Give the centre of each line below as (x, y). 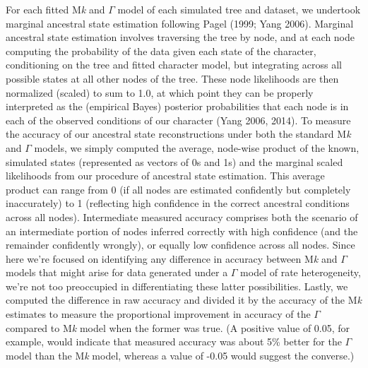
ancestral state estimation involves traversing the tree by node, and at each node (180, 37)
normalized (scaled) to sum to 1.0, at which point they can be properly (160, 92)
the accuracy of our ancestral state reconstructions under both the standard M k (178, 134)
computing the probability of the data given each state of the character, (161, 51)
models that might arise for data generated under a (117, 272)
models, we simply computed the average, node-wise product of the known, (197, 147)
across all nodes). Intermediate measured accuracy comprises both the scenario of (182, 216)
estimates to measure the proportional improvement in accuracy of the (158, 314)
